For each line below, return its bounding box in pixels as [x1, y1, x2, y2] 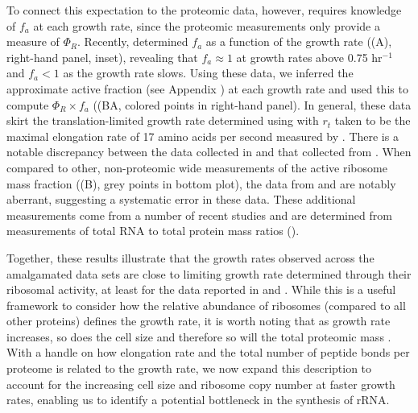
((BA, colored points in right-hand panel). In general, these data [93, 96, 412, 113]
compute [6, 96, 49, 113]
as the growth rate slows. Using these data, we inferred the [63, 64, 354, 81]
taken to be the [334, 112, 411, 129]
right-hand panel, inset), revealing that [6, 48, 198, 65]
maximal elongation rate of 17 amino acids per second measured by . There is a [6, 127, 399, 144]
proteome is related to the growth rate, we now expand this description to [6, 360, 372, 377]
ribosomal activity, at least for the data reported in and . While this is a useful [6, 281, 396, 298]
